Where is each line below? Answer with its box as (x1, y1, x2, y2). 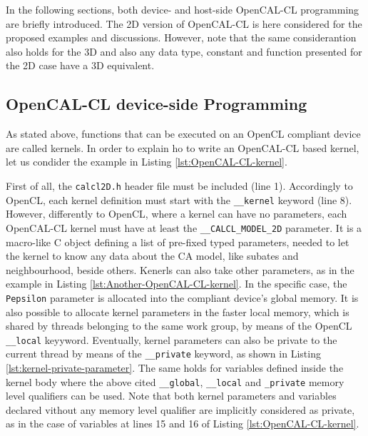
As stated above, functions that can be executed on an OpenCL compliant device (6, 126, 361, 141)
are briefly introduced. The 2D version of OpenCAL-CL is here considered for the (6, 16, 362, 31)
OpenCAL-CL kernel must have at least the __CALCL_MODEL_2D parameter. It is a (6, 220, 362, 235)
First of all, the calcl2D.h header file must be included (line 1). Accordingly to (6, 178, 353, 193)
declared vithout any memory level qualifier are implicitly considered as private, (6, 402, 355, 417)
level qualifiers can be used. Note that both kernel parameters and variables (6, 388, 337, 403)
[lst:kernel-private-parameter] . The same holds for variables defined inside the (6, 360, 344, 375)
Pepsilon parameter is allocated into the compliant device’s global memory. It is (6, 290, 359, 305)
